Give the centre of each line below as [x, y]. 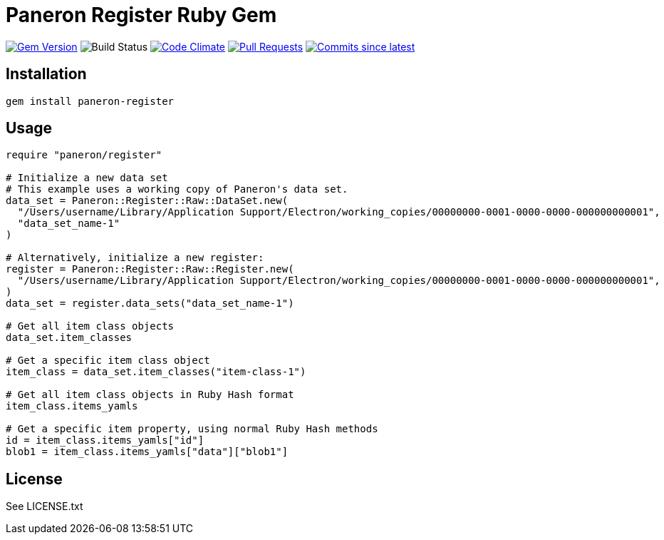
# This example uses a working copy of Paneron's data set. [177, 189]
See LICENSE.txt [45, 506]
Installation [46, 74]
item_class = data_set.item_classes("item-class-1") [156, 372]
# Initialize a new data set [87, 178]
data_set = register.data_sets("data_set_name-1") [150, 304]
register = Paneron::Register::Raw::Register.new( [150, 269]
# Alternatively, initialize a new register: [135, 258]
